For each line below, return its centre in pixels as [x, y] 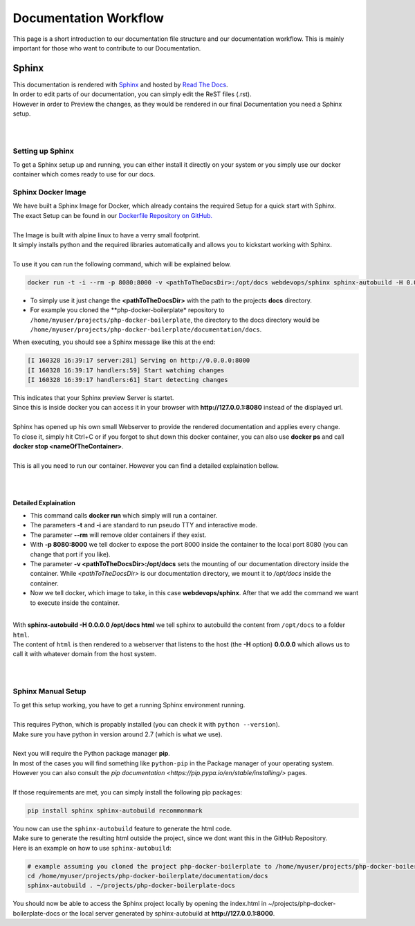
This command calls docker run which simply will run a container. [124, 515]
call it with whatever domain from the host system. [85, 654]
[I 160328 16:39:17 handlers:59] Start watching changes [126, 370]
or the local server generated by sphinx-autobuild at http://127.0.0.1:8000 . [168, 913]
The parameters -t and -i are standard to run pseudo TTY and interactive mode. [144, 525]
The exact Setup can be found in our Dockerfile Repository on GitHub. [113, 215]
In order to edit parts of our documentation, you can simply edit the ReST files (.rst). [132, 94]
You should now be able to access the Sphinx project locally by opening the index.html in [140, 904]
